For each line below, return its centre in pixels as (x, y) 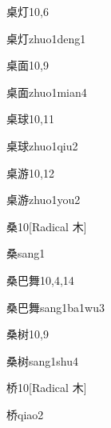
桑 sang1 (26, 253)
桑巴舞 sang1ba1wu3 (55, 307)
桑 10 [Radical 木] (47, 226)
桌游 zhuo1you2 (44, 200)
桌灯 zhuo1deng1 (46, 38)
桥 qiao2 (25, 414)
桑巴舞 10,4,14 (40, 280)
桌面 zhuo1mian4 (47, 92)
